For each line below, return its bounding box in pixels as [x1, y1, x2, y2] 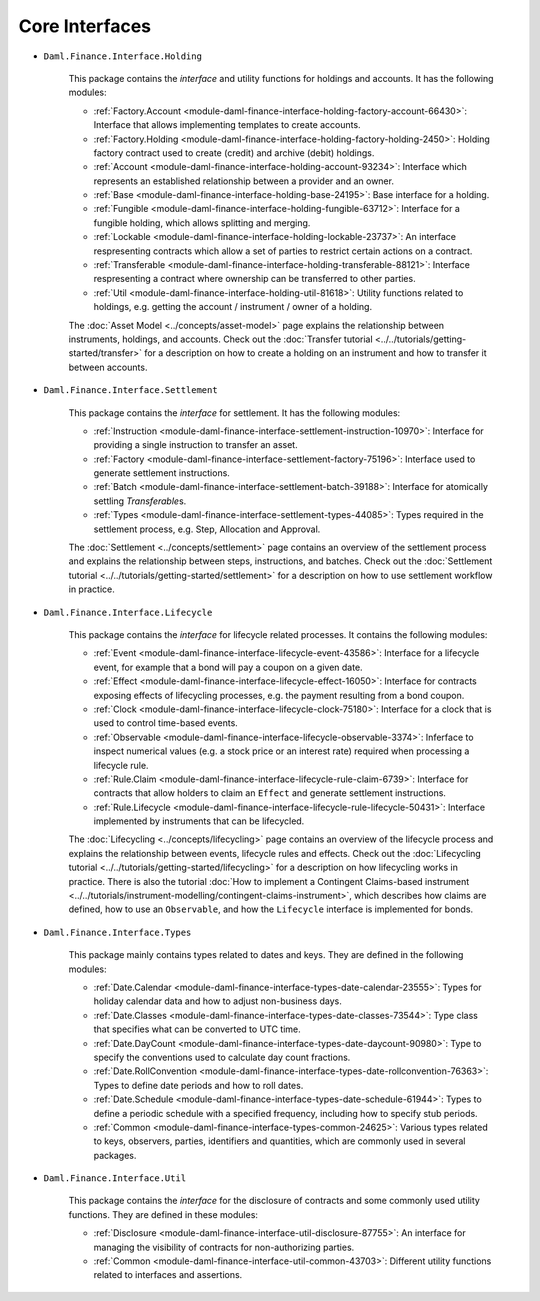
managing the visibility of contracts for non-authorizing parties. [93, 1241, 355, 1253]
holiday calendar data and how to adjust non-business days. [93, 995, 342, 1007]
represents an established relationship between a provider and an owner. [93, 175, 395, 187]
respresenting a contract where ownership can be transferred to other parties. [93, 273, 416, 285]
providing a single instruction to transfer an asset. [93, 439, 299, 451]
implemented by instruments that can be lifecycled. [93, 815, 305, 827]
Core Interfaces [18, 15, 152, 37]
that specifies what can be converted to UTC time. [93, 1023, 302, 1035]
